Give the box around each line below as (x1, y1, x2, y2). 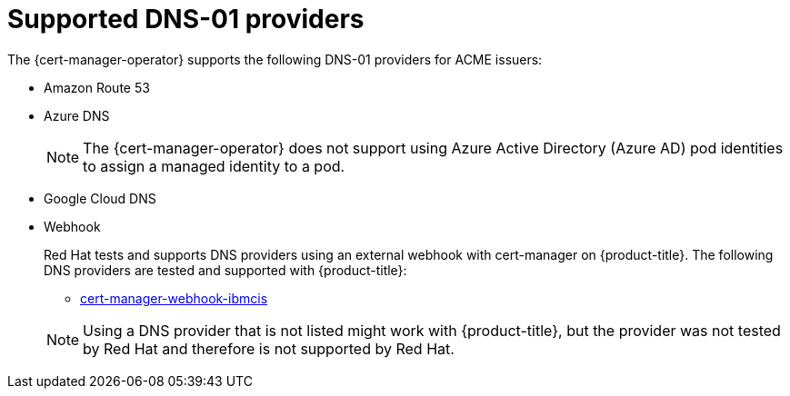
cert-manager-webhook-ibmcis (80, 290, 268, 306)
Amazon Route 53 (44, 79, 150, 95)
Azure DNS (44, 107, 110, 124)
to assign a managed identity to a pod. (83, 156, 345, 175)
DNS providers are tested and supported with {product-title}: (44, 262, 407, 278)
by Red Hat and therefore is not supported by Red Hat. (83, 339, 455, 358)
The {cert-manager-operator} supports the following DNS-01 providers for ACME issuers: (7, 51, 543, 67)
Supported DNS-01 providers (7, 4, 365, 35)
